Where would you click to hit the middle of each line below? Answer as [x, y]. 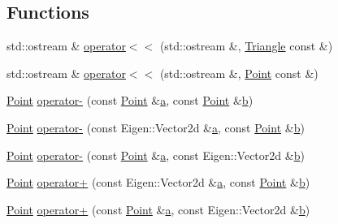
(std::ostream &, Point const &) [239, 73]
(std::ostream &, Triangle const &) [246, 46]
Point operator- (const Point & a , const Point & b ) [130, 100]
